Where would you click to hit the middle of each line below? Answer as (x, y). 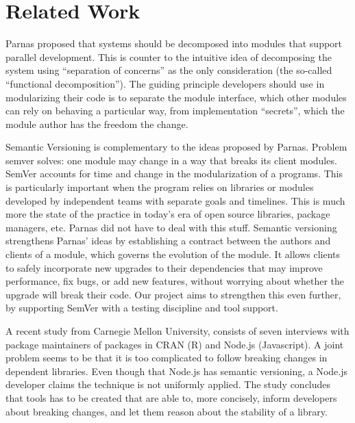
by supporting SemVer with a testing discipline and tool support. (142, 308)
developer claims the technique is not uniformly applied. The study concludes (168, 384)
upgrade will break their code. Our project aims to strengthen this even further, (173, 294)
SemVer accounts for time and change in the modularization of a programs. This (174, 174)
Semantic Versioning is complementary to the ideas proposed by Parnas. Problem (176, 147)
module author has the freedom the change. (97, 124)
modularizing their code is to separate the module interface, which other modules (176, 97)
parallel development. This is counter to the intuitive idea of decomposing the (169, 56)
